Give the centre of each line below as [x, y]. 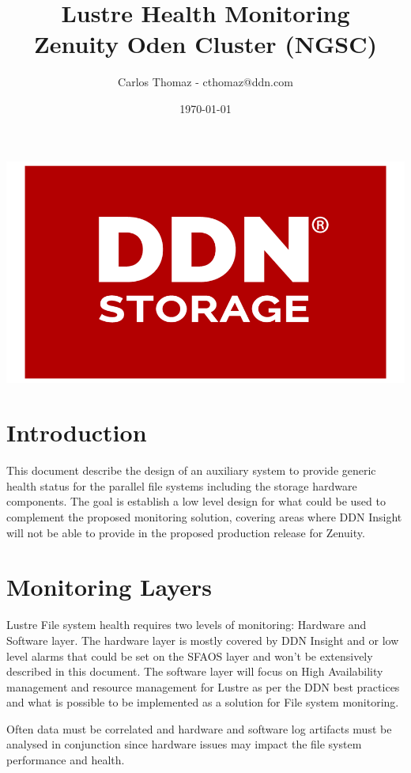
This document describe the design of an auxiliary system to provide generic [191, 470]
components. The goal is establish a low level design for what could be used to [196, 501]
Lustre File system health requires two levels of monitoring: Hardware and [187, 625]
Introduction [77, 432]
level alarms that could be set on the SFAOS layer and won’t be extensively [190, 656]
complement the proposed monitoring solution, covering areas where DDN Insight [204, 517]
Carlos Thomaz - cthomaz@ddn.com [205, 82]
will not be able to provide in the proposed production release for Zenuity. [186, 532]
